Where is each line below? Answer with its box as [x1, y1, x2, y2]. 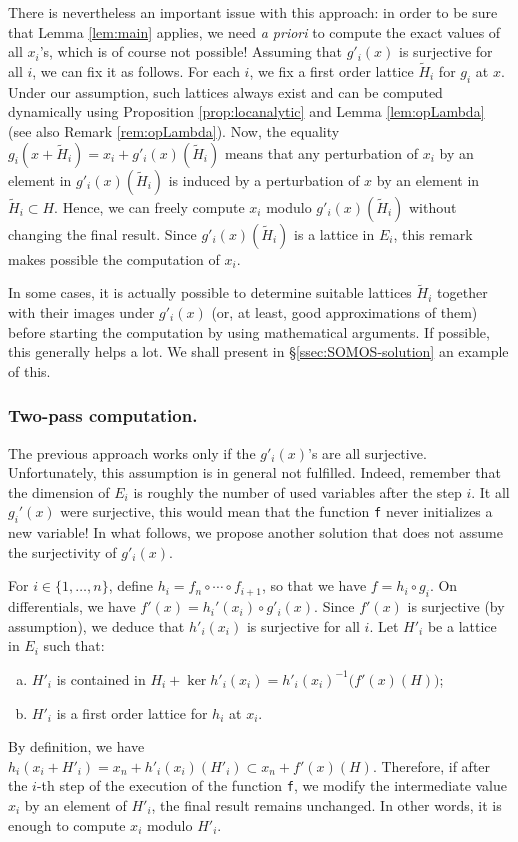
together [437, 282, 488, 303]
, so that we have [261, 575, 367, 596]
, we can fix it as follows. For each [32, 61, 240, 81]
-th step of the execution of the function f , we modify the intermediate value [36, 775, 508, 796]
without [409, 196, 457, 217]
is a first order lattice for [56, 702, 208, 723]
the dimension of [8, 481, 110, 502]
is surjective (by [407, 596, 505, 617]
